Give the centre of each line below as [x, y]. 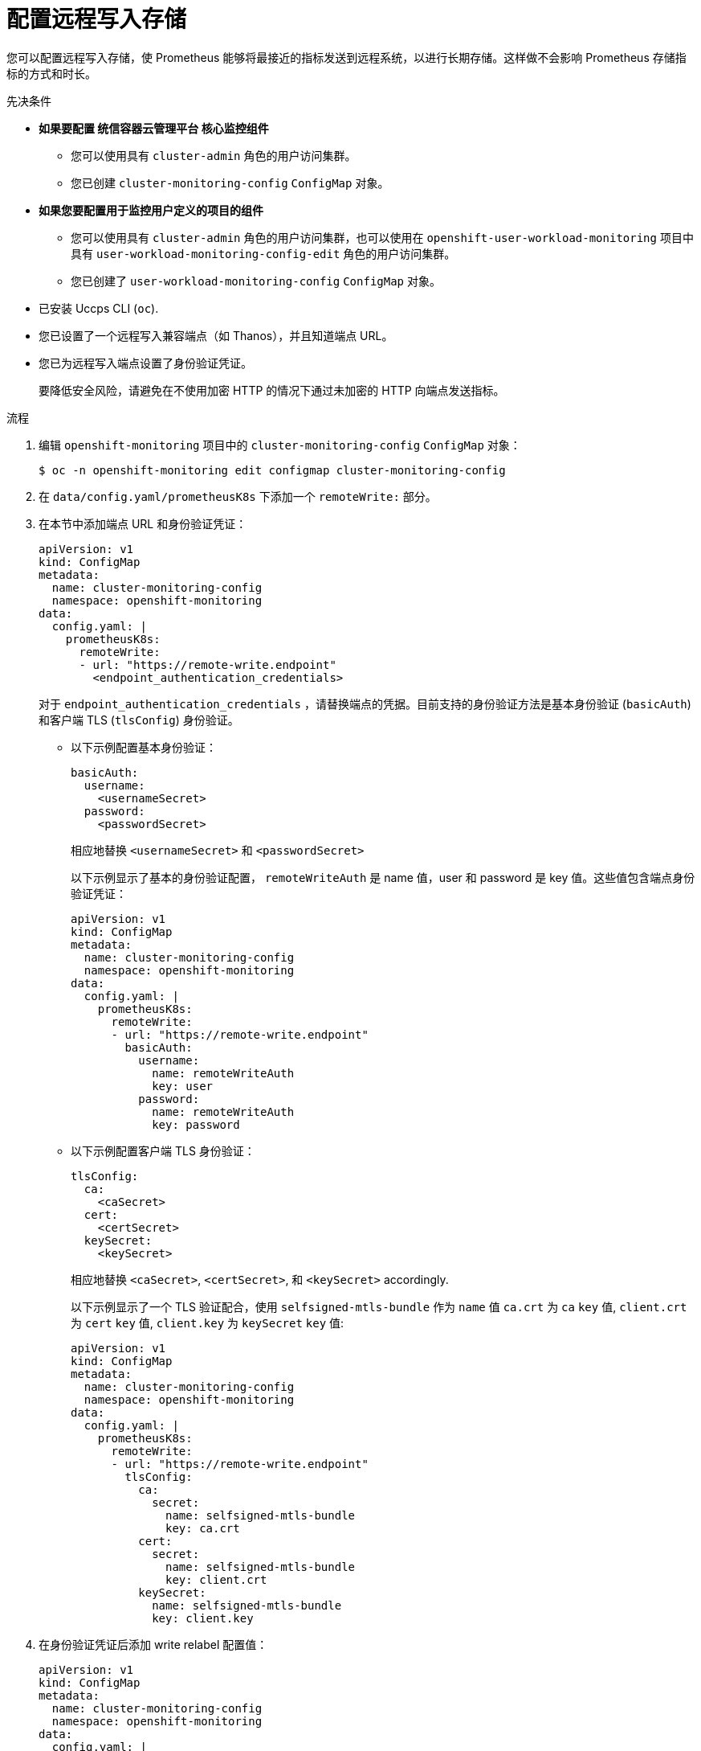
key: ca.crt [203, 1528]
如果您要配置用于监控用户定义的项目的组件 [151, 210]
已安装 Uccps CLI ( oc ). [99, 308]
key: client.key [203, 1618]
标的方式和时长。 [51, 73]
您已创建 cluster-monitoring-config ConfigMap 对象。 [230, 182]
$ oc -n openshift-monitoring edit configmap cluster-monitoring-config [272, 470]
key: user [183, 1086]
